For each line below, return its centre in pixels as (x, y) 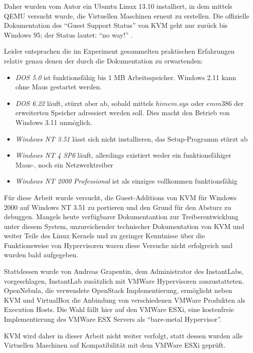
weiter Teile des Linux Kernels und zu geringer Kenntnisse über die (105, 236)
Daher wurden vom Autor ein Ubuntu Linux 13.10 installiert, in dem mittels (118, 6)
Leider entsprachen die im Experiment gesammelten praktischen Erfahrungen (119, 51)
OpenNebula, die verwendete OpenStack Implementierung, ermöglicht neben (118, 290)
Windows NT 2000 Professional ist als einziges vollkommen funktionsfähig (126, 181)
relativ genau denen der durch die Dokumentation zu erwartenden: (103, 60)
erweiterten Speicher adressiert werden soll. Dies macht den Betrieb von (123, 113)
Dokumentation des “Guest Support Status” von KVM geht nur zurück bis (116, 25)
